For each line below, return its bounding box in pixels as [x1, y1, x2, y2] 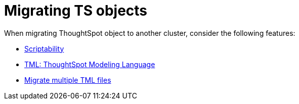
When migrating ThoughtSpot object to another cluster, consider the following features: [4, 28, 295, 37]
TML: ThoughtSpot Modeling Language [24, 60, 155, 69]
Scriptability [24, 44, 64, 53]
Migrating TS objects [4, 2, 148, 19]
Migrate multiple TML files [24, 75, 111, 84]
